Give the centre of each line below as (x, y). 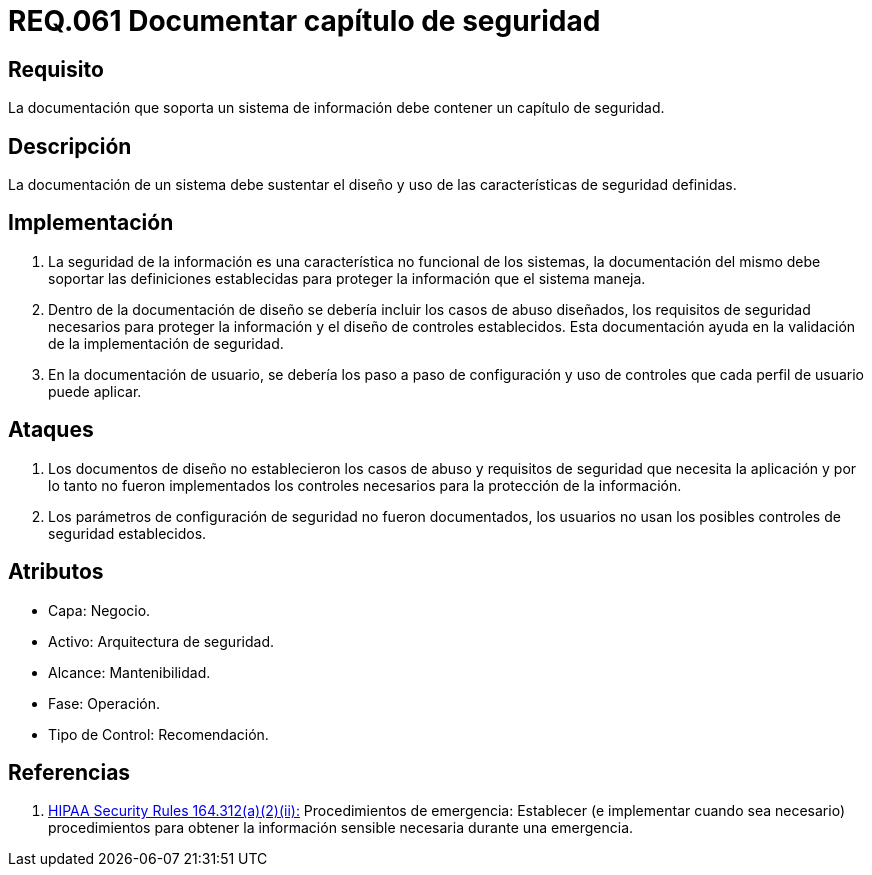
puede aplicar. (95, 391)
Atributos (56, 572)
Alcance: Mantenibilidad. (129, 672)
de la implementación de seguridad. (166, 343)
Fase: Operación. (104, 703)
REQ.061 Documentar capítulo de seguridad (304, 21)
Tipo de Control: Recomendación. (158, 734)
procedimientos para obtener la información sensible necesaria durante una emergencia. (341, 828)
